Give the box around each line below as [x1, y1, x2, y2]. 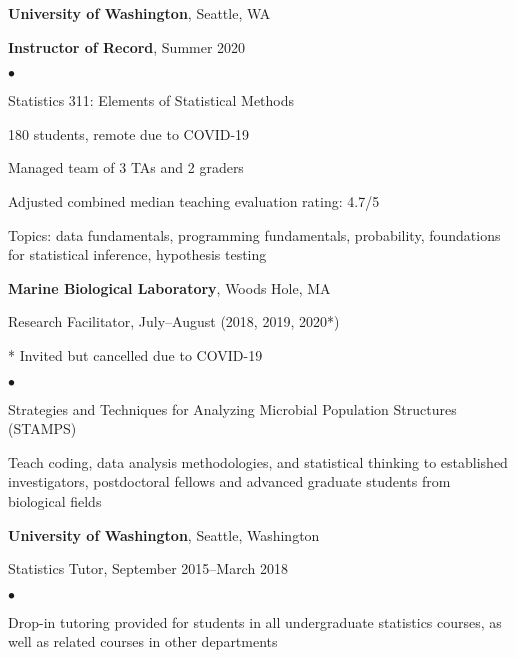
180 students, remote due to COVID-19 [8, 123, 250, 144]
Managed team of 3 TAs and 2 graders [8, 157, 244, 178]
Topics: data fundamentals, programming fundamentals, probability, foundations [8, 224, 501, 245]
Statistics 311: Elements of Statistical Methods [8, 90, 295, 111]
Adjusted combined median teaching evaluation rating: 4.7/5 [8, 190, 380, 211]
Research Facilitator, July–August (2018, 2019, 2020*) [8, 311, 340, 332]
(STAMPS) [8, 418, 77, 439]
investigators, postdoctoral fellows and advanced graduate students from [8, 471, 451, 492]
